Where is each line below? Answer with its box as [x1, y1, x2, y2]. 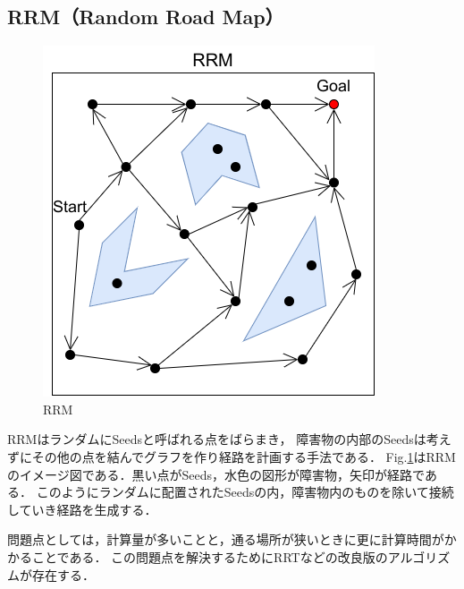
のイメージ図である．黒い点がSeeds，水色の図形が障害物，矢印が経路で [7, 465, 425, 483]
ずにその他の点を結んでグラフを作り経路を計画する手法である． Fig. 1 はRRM [7, 447, 456, 465]
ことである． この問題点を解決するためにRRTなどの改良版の [31, 547, 388, 566]
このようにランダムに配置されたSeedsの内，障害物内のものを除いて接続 [36, 482, 454, 501]
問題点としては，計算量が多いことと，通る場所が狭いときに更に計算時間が [7, 530, 444, 549]
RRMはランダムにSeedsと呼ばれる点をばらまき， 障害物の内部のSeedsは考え [7, 430, 451, 448]
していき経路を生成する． [7, 499, 157, 518]
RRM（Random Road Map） [7, 3, 284, 30]
